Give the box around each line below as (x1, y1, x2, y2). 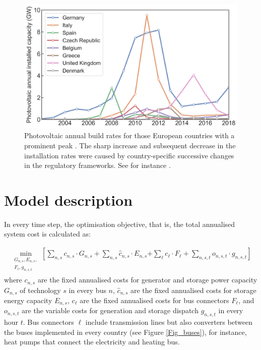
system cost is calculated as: (4, 228, 91, 239)
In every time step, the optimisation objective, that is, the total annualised (4, 218, 235, 229)
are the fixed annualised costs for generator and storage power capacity (37, 274, 257, 285)
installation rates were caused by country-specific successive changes (24, 150, 234, 160)
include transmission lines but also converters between (85, 317, 252, 327)
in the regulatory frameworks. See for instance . (24, 160, 171, 170)
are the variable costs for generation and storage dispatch (22, 305, 199, 316)
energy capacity (4, 295, 52, 306)
